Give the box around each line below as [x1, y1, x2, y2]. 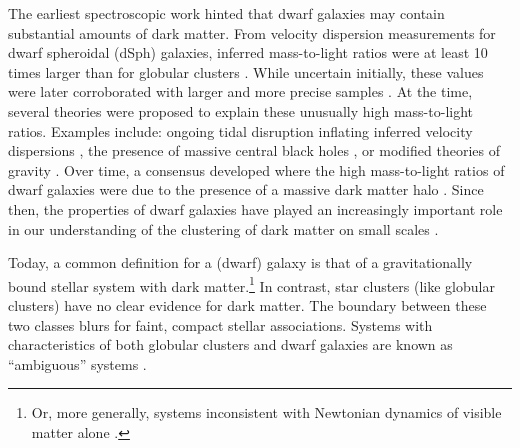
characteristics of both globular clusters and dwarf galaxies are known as [8, 334, 453, 355]
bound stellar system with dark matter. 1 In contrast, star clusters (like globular [8, 272, 495, 296]
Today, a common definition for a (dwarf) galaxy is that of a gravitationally [8, 252, 473, 273]
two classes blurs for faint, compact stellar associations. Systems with [8, 314, 433, 335]
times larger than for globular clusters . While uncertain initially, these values [8, 61, 484, 82]
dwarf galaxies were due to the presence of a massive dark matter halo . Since [8, 179, 484, 200]
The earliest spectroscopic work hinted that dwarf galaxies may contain [8, 3, 445, 23]
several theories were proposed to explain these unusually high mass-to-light [8, 100, 474, 121]
